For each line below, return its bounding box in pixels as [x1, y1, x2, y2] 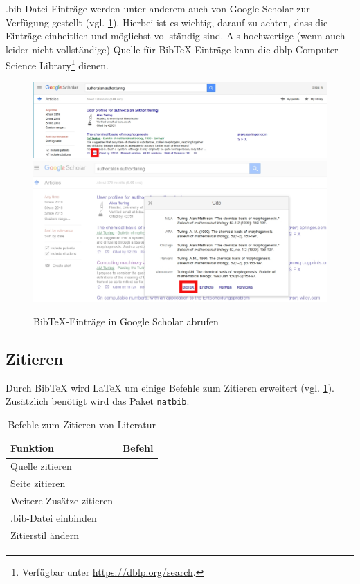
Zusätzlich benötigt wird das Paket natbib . [6, 394, 190, 408]
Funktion [10, 441, 54, 455]
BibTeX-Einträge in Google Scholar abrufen [33, 313, 219, 328]
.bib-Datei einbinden [10, 510, 97, 524]
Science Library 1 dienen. [6, 56, 109, 73]
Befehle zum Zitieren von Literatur [8, 417, 156, 431]
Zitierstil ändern [10, 527, 79, 542]
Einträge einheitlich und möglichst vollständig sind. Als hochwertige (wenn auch [6, 28, 345, 43]
